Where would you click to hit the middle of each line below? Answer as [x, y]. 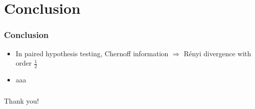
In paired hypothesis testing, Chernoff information [92, 53]
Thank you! [22, 100]
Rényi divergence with [218, 53]
